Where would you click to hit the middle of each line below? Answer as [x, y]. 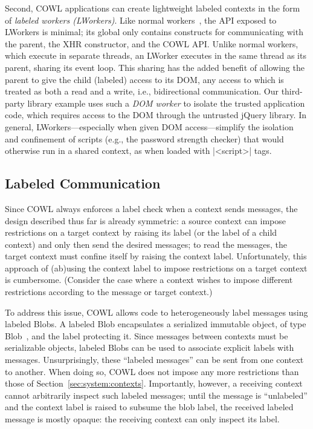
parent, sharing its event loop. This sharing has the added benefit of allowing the [155, 67]
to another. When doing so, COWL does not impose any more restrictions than [152, 371]
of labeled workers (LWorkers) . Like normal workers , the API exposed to [141, 20]
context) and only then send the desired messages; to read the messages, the [146, 244]
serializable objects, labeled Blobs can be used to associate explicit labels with [150, 348]
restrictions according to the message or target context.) [109, 292]
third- [292, 91]
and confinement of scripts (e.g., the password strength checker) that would [144, 138]
